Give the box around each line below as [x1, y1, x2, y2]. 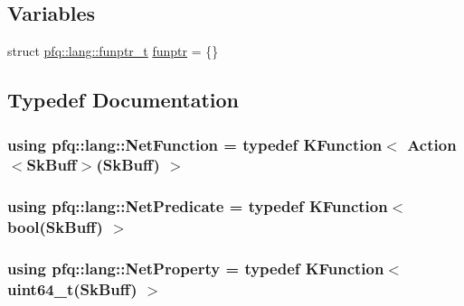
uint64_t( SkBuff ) [7, 277, 137, 300]
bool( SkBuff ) [7, 216, 103, 238]
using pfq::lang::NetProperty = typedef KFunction [7, 257, 384, 280]
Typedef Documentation [7, 86, 239, 114]
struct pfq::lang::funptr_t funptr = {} [7, 42, 219, 60]
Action [407, 133, 457, 155]
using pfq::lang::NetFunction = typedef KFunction [7, 133, 383, 155]
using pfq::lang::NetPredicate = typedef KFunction [7, 195, 388, 218]
